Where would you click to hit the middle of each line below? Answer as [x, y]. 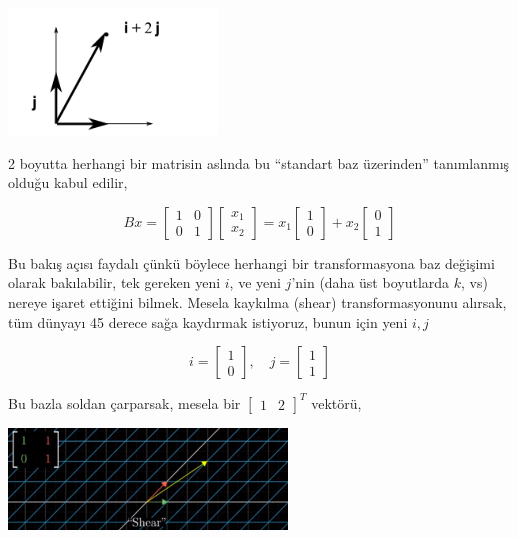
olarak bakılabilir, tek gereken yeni [114, 282]
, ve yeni [255, 282]
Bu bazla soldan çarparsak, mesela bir [124, 402]
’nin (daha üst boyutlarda [370, 282]
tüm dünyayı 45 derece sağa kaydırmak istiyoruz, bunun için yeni [208, 321]
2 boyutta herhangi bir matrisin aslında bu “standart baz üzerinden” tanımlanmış [259, 162]
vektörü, [336, 402]
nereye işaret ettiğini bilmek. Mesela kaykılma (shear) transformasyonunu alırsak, [257, 302]
